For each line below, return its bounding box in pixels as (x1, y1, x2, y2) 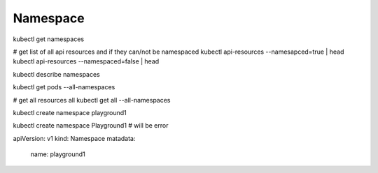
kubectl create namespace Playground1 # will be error (13, 121, 169, 130)
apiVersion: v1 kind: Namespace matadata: (13, 134, 136, 142)
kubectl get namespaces (13, 35, 84, 43)
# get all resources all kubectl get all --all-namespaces (13, 96, 171, 104)
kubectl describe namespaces (13, 70, 101, 78)
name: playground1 (30, 150, 85, 158)
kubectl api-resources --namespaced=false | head (13, 57, 160, 66)
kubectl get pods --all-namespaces (13, 83, 115, 91)
